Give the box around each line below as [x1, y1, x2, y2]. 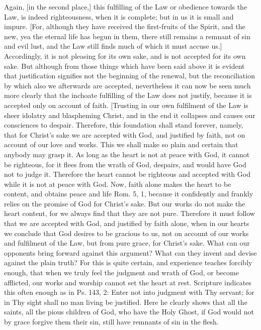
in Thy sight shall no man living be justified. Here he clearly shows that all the [4, 296, 247, 307]
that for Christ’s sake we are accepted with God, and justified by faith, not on [4, 129, 245, 140]
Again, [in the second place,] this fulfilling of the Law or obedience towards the [4, 2, 247, 12]
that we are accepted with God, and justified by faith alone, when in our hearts [4, 218, 249, 229]
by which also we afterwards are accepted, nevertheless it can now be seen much [4, 80, 251, 90]
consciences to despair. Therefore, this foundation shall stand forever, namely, [4, 120, 243, 130]
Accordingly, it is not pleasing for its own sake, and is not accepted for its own [4, 50, 246, 61]
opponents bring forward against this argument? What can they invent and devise [4, 247, 257, 258]
